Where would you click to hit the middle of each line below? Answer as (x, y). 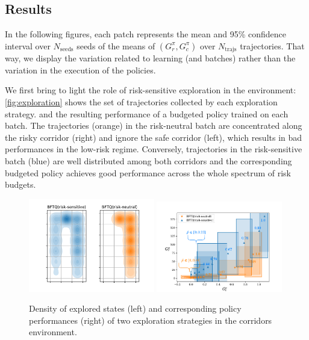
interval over (28, 45)
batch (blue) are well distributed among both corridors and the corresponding (148, 161)
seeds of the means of (116, 45)
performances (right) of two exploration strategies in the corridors (151, 320)
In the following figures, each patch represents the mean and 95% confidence (145, 34)
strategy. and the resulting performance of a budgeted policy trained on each (147, 113)
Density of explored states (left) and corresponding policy (135, 308)
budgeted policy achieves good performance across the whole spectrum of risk (148, 172)
